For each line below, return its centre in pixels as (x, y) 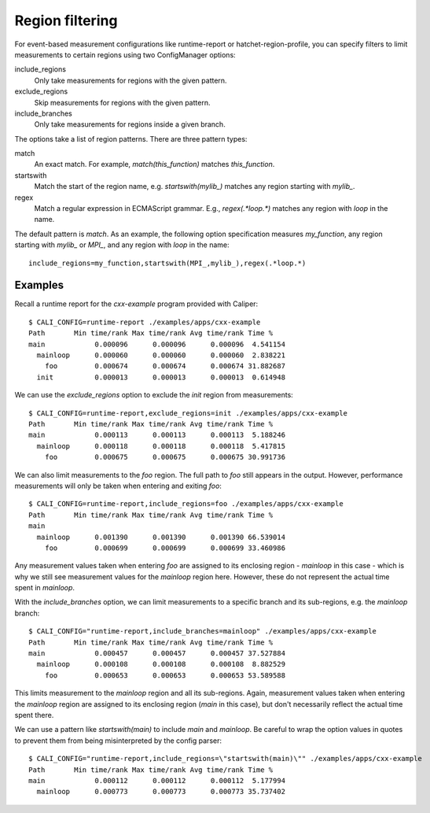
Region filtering (66, 20)
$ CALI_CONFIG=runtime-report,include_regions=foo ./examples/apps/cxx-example (186, 504)
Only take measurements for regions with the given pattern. (130, 80)
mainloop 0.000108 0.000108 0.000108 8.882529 (161, 664)
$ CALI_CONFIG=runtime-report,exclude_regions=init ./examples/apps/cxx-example (188, 413)
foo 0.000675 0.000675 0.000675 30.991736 (165, 457)
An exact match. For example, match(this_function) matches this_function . (154, 164)
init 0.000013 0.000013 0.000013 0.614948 (161, 377)
